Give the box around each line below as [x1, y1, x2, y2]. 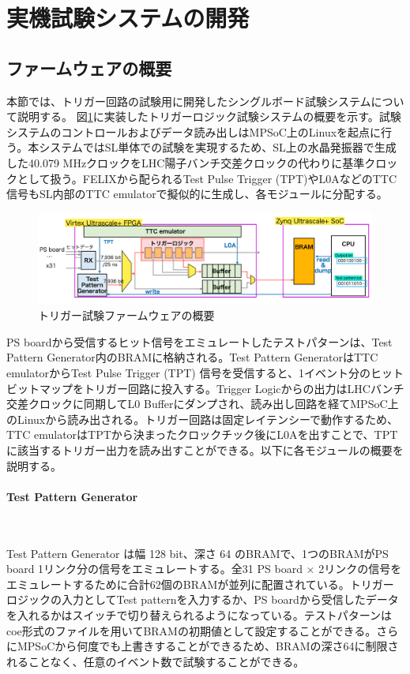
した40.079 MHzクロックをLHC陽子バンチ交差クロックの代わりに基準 [6, 154, 365, 170]
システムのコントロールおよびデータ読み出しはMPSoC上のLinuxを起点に [6, 123, 382, 140]
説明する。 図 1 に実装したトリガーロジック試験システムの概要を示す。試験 [17, 108, 401, 125]
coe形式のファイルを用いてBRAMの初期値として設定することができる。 [6, 622, 377, 638]
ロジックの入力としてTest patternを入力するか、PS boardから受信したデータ [6, 591, 399, 608]
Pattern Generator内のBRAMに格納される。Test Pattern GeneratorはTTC [6, 349, 378, 365]
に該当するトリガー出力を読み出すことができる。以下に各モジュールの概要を [6, 442, 404, 459]
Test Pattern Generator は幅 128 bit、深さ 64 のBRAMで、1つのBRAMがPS [6, 545, 389, 561]
